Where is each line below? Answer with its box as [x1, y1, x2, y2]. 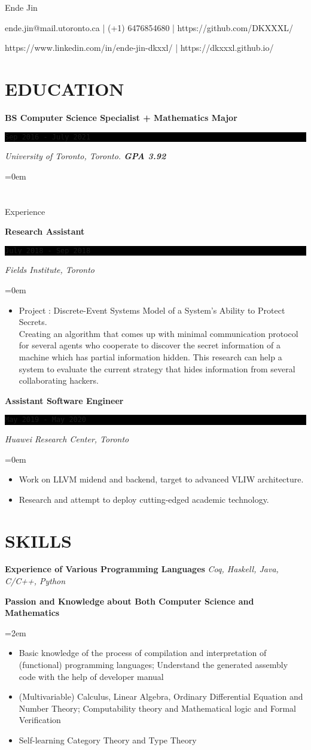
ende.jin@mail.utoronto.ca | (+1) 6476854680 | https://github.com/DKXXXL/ [5, 21, 294, 34]
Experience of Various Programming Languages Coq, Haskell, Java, [5, 563, 279, 575]
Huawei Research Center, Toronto [5, 432, 129, 445]
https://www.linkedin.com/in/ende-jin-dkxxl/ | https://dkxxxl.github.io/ [5, 41, 274, 54]
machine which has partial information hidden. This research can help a [19, 350, 282, 363]
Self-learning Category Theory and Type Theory [19, 734, 197, 746]
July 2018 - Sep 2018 [5, 246, 91, 255]
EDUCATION [5, 76, 124, 101]
